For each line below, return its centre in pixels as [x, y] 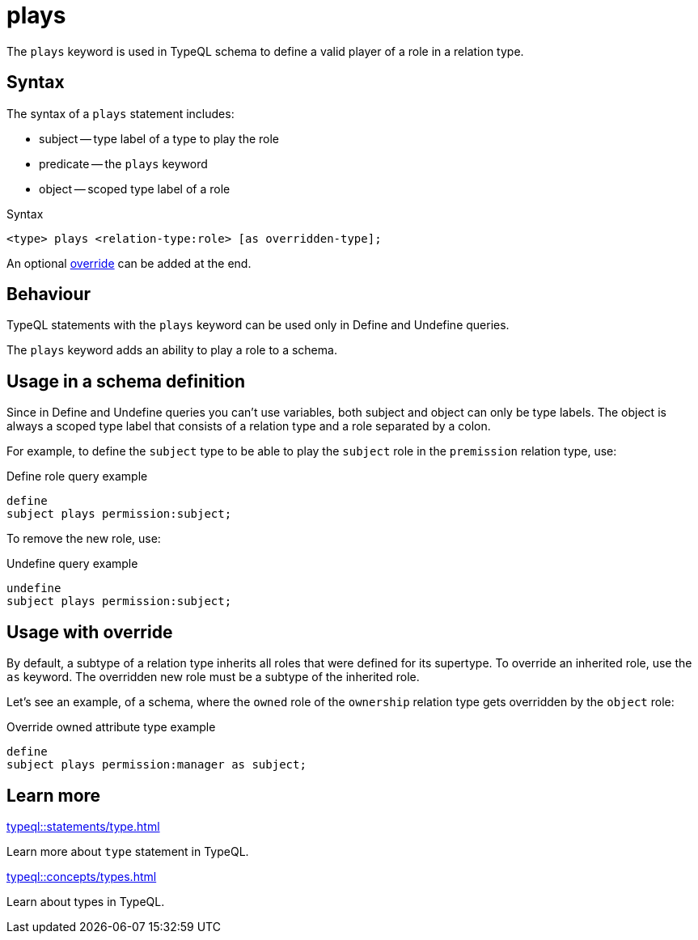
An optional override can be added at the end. [129, 263]
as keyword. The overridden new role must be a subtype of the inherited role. [213, 677]
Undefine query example [72, 564]
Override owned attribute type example [111, 727]
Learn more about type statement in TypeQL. [128, 851]
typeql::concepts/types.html [82, 876]
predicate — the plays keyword [123, 163]
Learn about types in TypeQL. [86, 901]
